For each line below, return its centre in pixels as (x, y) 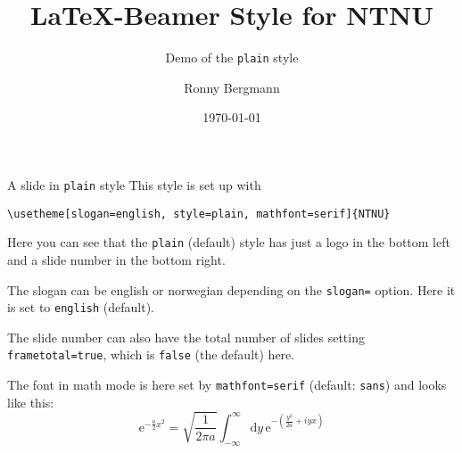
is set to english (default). (81, 307)
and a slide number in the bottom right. (116, 259)
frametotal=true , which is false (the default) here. (151, 354)
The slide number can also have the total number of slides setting (186, 337)
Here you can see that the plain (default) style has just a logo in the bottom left (229, 242)
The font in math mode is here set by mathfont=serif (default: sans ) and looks (227, 385)
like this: (31, 402)
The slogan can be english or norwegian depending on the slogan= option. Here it (231, 289)
